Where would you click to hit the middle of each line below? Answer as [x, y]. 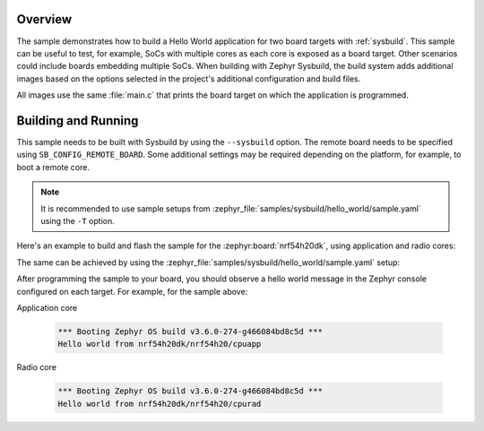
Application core [47, 307]
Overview [44, 19]
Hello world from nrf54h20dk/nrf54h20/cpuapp [160, 344]
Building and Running [78, 121]
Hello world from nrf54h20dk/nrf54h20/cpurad [160, 404]
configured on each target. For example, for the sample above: [132, 291]
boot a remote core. [53, 167]
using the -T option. [78, 220]
